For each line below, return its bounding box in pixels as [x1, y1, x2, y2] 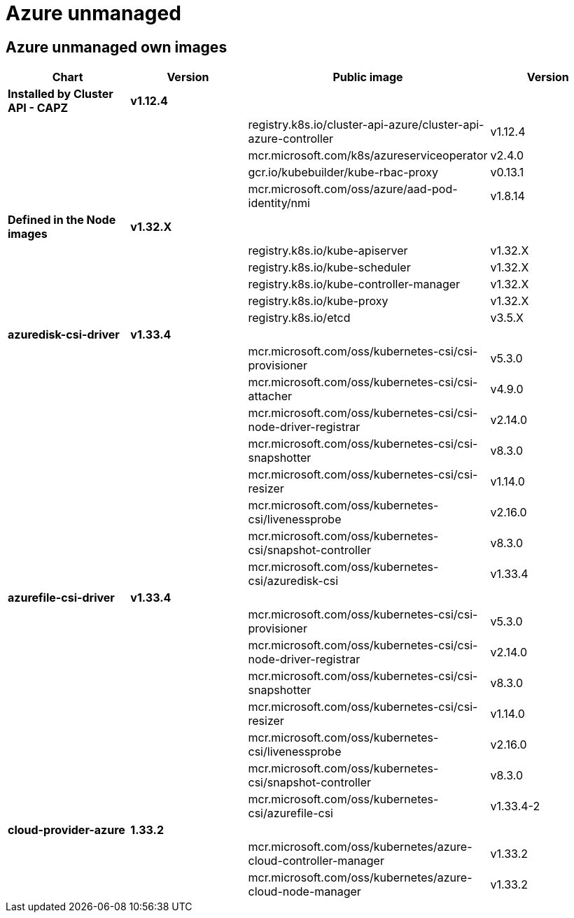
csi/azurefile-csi [248, 806, 333, 821]
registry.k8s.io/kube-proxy [248, 294, 388, 309]
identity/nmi [248, 196, 310, 211]
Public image [332, 70, 403, 85]
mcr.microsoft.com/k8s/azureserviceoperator [248, 148, 488, 163]
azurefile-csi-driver [8, 591, 115, 605]
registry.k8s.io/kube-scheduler [248, 260, 411, 275]
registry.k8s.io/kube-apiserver [248, 243, 408, 258]
